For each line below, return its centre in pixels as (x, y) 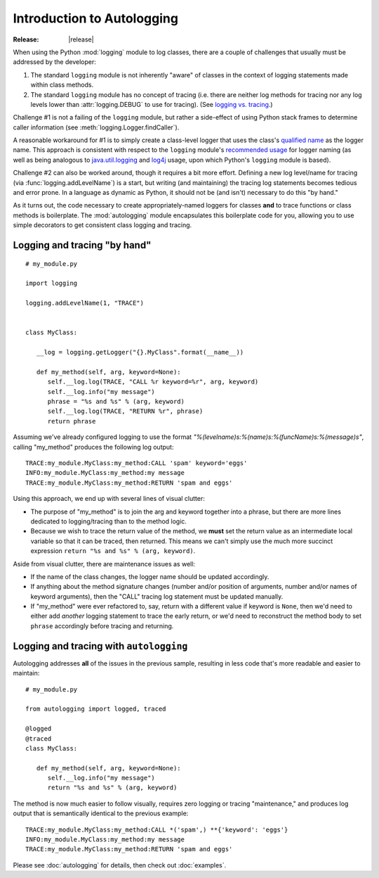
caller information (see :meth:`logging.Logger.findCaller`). (96, 127)
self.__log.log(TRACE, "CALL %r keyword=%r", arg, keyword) (153, 382)
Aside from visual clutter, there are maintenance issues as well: (104, 564)
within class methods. (62, 85)
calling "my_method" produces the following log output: (93, 447)
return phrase (72, 421)
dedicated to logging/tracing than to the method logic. (109, 521)
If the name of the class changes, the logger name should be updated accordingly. (150, 576)
